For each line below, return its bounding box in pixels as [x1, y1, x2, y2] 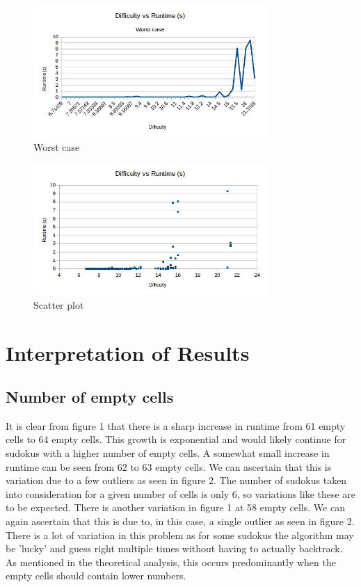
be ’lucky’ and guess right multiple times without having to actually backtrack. [6, 541, 343, 556]
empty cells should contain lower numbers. [6, 568, 186, 583]
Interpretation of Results [6, 338, 250, 367]
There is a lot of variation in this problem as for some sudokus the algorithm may [6, 527, 354, 542]
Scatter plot [33, 297, 84, 312]
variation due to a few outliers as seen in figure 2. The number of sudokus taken [6, 473, 347, 488]
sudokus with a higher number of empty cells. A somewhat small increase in [6, 446, 330, 460]
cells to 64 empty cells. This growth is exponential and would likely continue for [6, 432, 346, 447]
